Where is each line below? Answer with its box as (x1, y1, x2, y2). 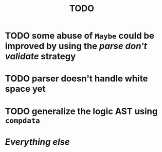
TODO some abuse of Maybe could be (5, 30, 155, 41)
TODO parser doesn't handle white (5, 73, 148, 84)
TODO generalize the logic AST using (5, 105, 158, 117)
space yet (5, 84, 46, 95)
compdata (5, 116, 40, 125)
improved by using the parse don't (5, 41, 147, 51)
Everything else (5, 136, 70, 147)
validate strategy (5, 51, 76, 62)
